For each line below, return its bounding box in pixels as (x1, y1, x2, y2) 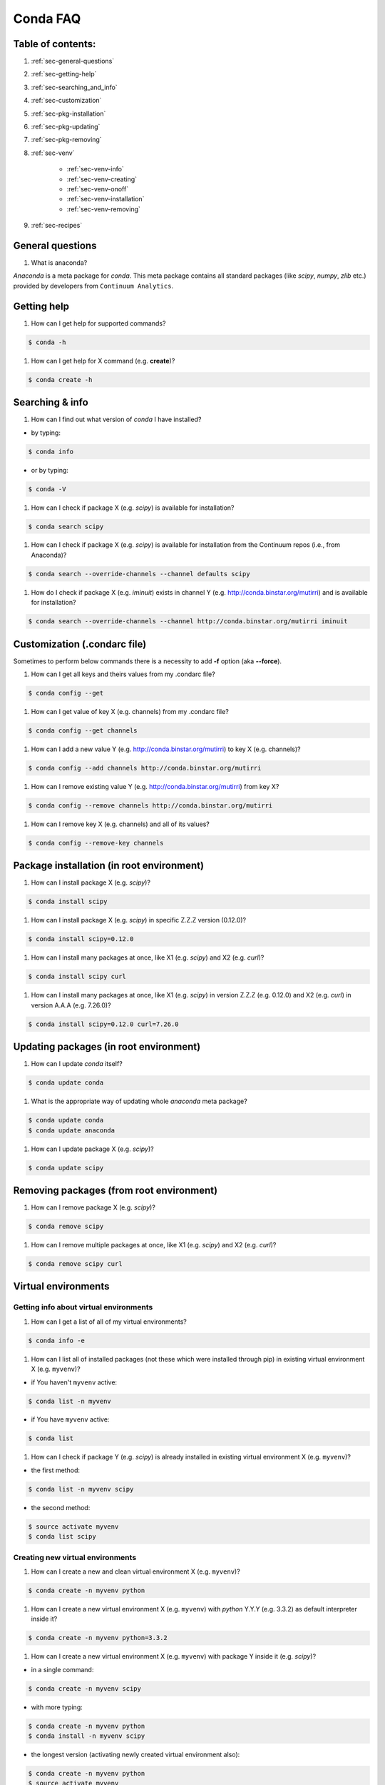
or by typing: (31, 466, 69, 474)
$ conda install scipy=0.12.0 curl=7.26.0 (28, 1020, 179, 1028)
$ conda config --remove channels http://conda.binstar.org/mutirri (28, 802, 273, 810)
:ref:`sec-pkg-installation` (31, 109, 106, 118)
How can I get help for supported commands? (31, 318, 166, 328)
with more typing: (31, 1703, 83, 1711)
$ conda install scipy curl (28, 972, 126, 981)
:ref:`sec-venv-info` (66, 165, 124, 174)
